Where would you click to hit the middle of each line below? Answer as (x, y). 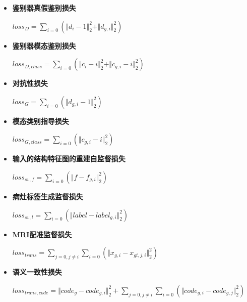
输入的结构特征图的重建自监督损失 (69, 159)
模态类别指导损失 (41, 121)
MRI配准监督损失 (42, 234)
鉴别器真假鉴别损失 (44, 8)
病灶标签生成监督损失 (48, 196)
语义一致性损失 (37, 272)
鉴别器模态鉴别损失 (44, 45)
